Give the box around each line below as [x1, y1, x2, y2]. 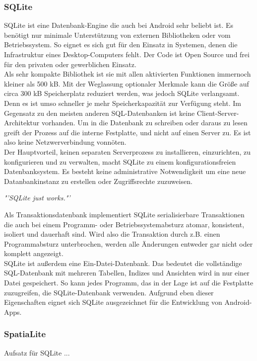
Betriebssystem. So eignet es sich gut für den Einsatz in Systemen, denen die [4, 39, 238, 50]
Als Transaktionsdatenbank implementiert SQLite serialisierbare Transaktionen [4, 209, 245, 219]
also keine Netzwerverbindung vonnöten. [4, 137, 127, 147]
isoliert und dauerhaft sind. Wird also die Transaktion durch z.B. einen [4, 229, 220, 239]
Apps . [4, 306, 22, 317]
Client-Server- [196, 107, 239, 118]
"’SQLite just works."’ [4, 192, 70, 203]
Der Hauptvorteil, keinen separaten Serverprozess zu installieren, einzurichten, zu [4, 146, 251, 157]
